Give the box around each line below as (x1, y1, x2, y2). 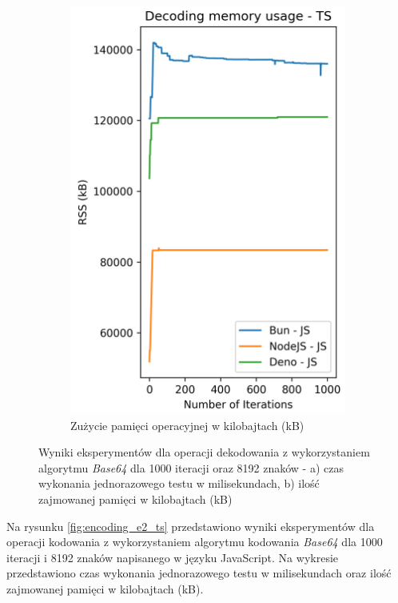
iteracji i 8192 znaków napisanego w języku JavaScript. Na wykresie (6, 549, 339, 565)
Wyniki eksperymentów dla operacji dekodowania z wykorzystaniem (38, 444, 370, 460)
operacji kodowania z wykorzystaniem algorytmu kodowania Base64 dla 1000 (6, 533, 383, 550)
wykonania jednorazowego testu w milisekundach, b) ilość (38, 475, 320, 492)
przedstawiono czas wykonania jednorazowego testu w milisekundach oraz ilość (6, 565, 392, 581)
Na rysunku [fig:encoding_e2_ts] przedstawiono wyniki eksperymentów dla (6, 517, 375, 534)
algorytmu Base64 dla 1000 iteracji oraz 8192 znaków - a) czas (38, 459, 344, 476)
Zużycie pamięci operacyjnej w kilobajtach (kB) (70, 416, 304, 433)
